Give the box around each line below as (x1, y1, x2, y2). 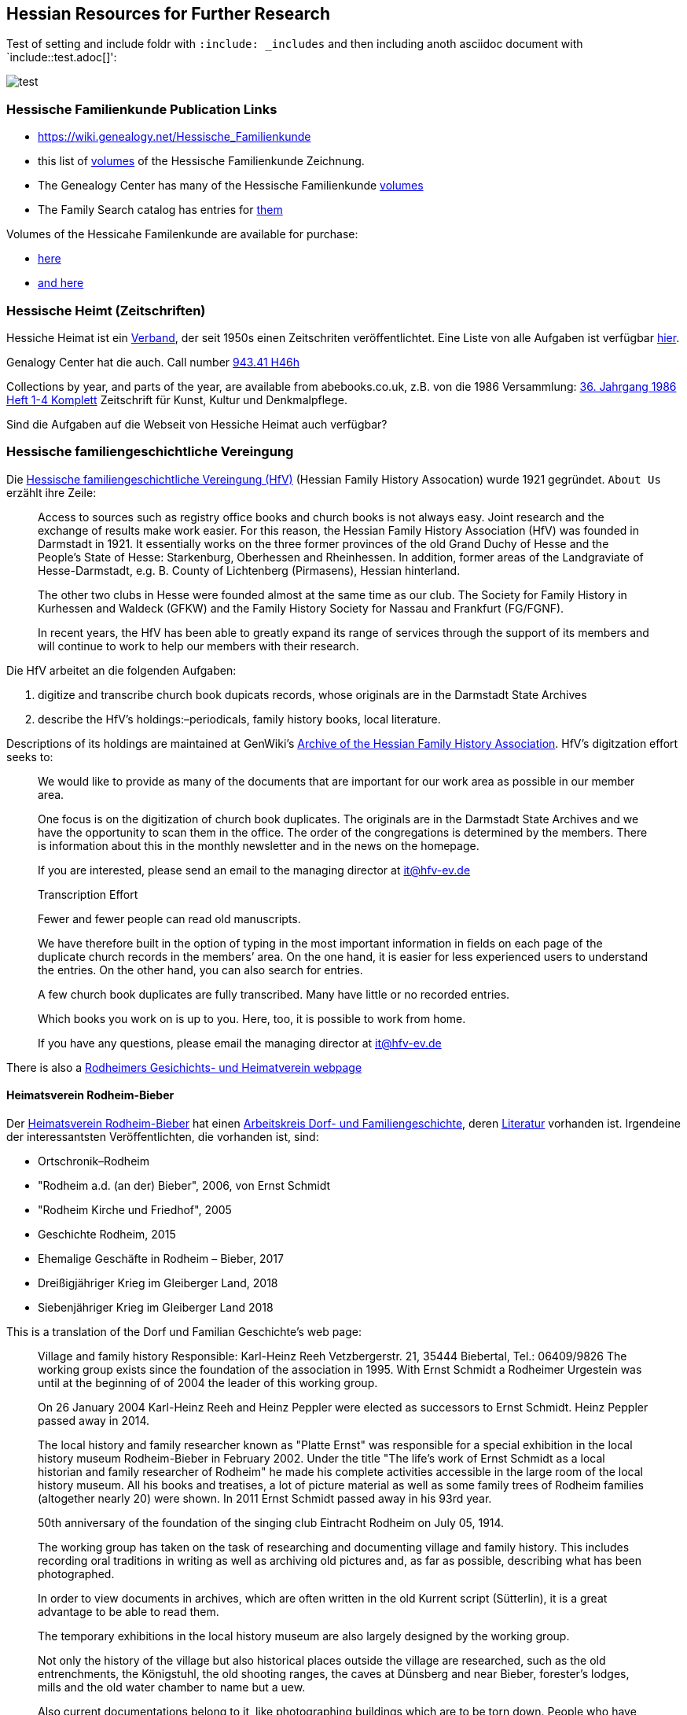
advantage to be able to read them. (38, 1604, 219, 1618)
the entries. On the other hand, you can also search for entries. (38, 962, 363, 977)
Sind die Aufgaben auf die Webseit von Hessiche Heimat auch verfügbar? (6, 417, 388, 431)
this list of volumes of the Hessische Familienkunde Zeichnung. (38, 154, 365, 168)
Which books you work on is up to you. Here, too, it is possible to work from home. (38, 1011, 466, 1025)
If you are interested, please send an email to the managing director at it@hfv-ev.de (38, 863, 471, 877)
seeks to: (6, 749, 53, 764)
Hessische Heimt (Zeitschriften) (6, 302, 206, 318)
